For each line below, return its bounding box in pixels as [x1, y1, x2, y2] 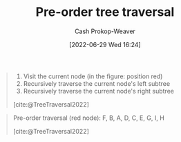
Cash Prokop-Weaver [74, 27, 136, 35]
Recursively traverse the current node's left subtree [23, 79, 171, 87]
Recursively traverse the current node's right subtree [23, 87, 174, 95]
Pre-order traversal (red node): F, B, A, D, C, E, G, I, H [12, 114, 165, 122]
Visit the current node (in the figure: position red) [23, 72, 163, 80]
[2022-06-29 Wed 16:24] [69, 40, 141, 48]
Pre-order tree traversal [35, 4, 175, 20]
